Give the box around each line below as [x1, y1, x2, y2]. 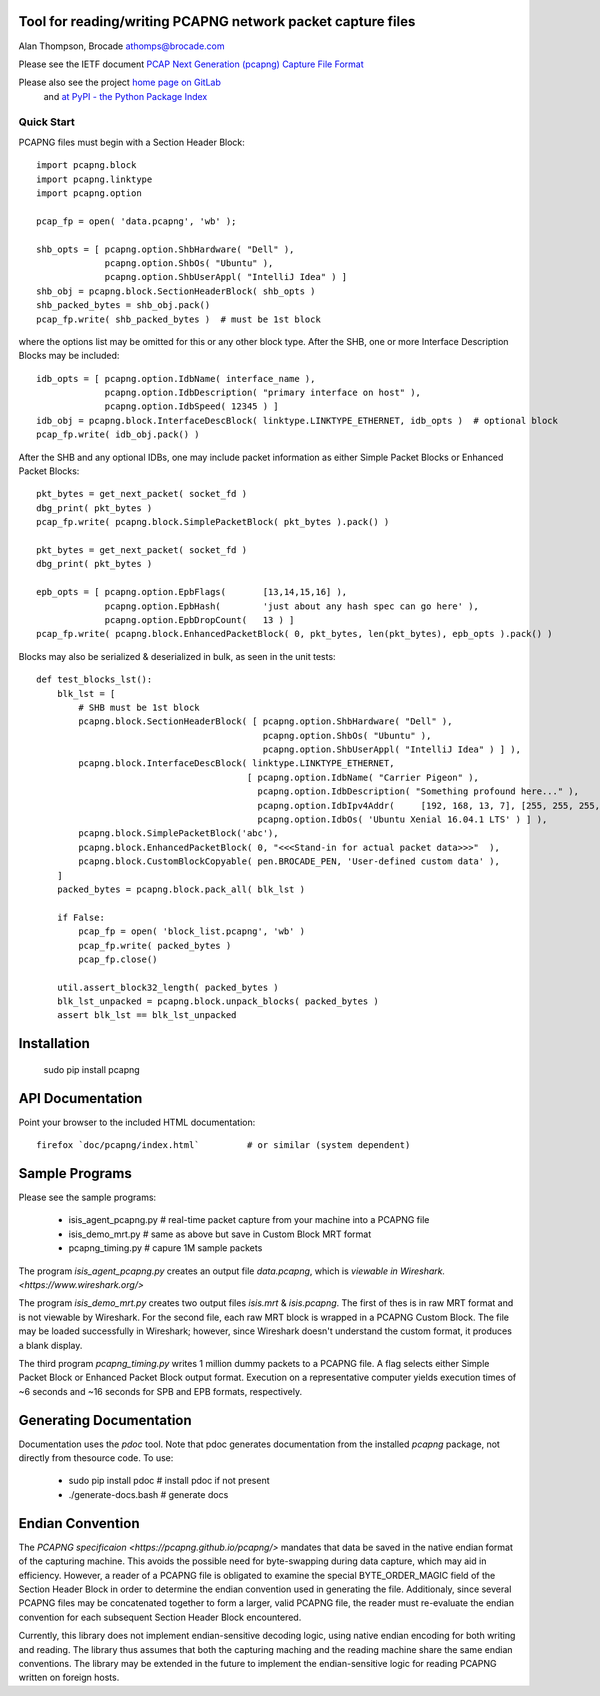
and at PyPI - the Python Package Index [43, 90, 208, 102]
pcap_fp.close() [78, 953, 158, 965]
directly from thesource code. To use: [18, 1452, 174, 1464]
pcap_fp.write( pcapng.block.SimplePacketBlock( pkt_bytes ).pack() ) [36, 516, 390, 528]
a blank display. [18, 1339, 83, 1351]
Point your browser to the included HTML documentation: [18, 1116, 256, 1128]
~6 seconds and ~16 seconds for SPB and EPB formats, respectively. [18, 1385, 303, 1397]
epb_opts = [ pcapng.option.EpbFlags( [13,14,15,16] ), [36, 586, 348, 598]
